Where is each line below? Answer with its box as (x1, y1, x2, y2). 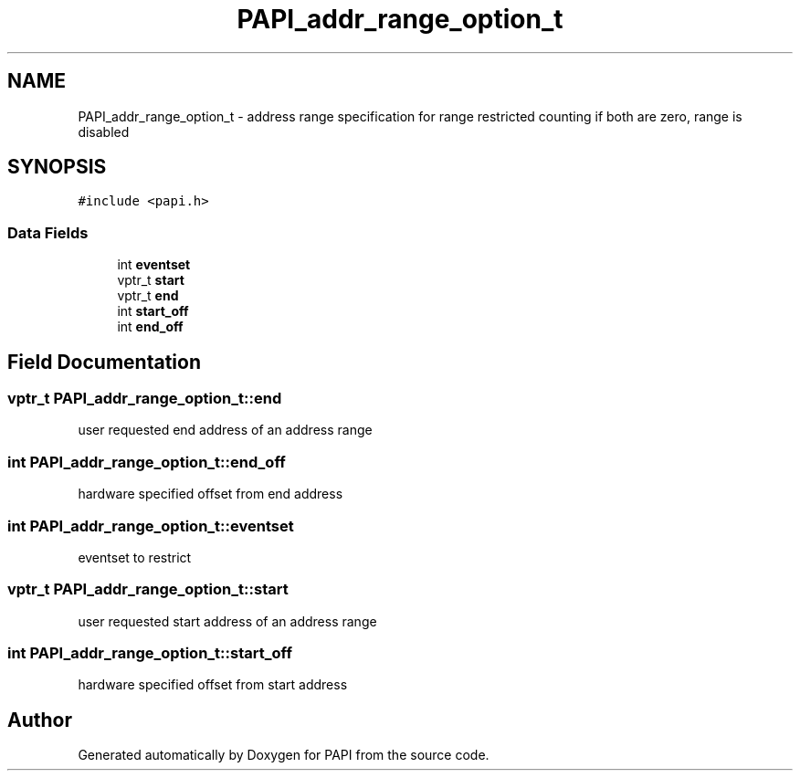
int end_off (117, 319, 184, 335)
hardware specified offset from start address (78, 677, 348, 693)
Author (7, 708, 72, 731)
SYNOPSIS (7, 155, 107, 179)
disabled (78, 123, 130, 140)
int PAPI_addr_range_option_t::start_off (7, 644, 292, 663)
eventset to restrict (78, 549, 192, 565)
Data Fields (7, 223, 89, 242)
